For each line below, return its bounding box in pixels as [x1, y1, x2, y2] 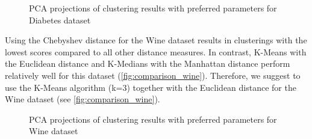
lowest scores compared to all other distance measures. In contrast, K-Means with [5, 45, 307, 58]
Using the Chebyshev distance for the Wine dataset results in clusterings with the [5, 34, 307, 46]
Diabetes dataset [29, 13, 91, 26]
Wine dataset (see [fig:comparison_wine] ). [5, 93, 160, 105]
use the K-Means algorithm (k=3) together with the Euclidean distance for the [5, 81, 296, 93]
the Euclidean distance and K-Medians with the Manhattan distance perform [5, 57, 290, 70]
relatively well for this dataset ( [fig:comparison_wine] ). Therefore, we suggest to [5, 69, 301, 81]
